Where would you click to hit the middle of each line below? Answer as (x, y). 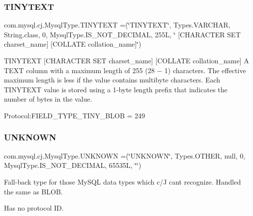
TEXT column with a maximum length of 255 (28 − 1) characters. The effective (125, 70)
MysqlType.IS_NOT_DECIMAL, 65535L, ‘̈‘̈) (73, 165)
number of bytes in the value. (48, 99)
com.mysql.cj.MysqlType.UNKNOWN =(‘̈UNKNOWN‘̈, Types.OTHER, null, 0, (125, 155)
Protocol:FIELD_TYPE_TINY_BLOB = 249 (75, 115)
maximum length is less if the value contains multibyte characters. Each (112, 80)
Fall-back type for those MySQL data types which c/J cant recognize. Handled (123, 181)
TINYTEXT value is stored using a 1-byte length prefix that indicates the (116, 89)
